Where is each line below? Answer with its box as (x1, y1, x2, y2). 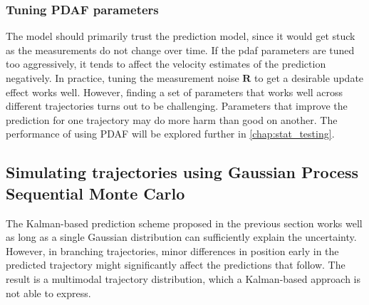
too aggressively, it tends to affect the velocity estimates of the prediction (6, 56, 326, 71)
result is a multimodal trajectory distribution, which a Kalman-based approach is (6, 271, 361, 286)
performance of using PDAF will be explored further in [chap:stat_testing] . (6, 126, 335, 141)
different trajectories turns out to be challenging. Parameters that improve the (6, 98, 348, 113)
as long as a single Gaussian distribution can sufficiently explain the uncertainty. (6, 229, 357, 244)
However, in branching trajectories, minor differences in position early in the (6, 243, 339, 258)
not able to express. (6, 285, 91, 300)
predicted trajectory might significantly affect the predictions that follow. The (6, 257, 345, 272)
